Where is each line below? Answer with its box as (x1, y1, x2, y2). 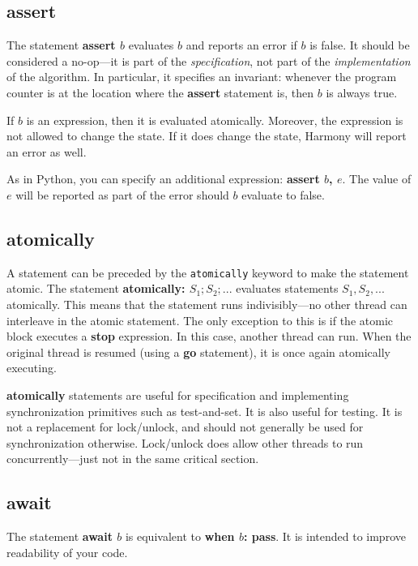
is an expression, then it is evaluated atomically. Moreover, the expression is (26, 111, 403, 128)
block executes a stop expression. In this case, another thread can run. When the (6, 328, 412, 345)
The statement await (6, 528, 113, 545)
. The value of (342, 170, 412, 187)
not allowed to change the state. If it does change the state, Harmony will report (6, 127, 407, 144)
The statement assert (6, 36, 116, 54)
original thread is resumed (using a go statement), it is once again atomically (6, 343, 390, 360)
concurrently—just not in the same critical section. (6, 450, 259, 467)
